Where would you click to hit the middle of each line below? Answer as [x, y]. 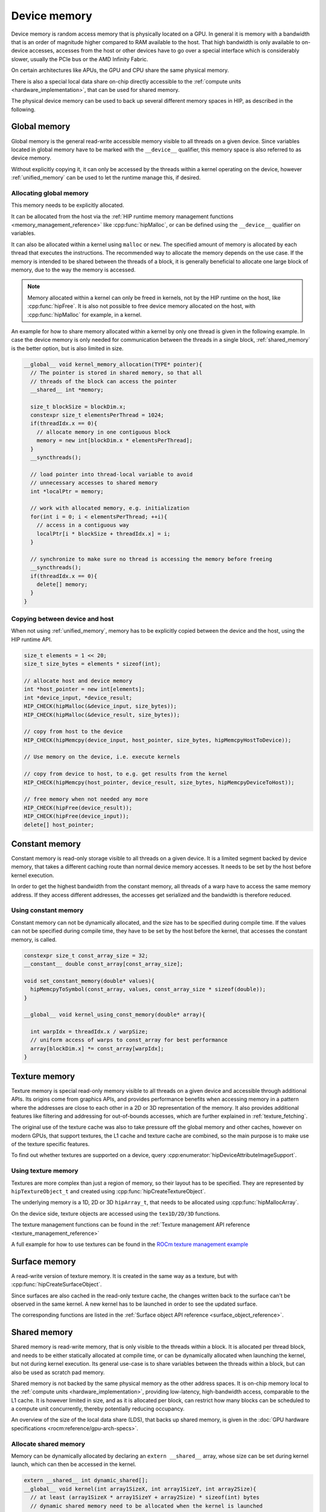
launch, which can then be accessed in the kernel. [74, 1464]
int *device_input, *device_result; [78, 698]
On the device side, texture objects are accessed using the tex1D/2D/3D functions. [116, 1213]
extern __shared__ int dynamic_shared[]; [86, 1481]
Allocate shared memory [48, 1444]
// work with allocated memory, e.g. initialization [110, 508]
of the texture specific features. [50, 1144]
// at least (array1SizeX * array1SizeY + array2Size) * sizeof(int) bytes [145, 1497]
